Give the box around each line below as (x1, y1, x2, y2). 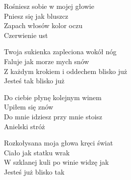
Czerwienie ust (4, 30, 48, 40)
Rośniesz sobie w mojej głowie (4, 1, 94, 11)
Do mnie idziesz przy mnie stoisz (4, 111, 103, 121)
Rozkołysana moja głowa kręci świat (4, 138, 113, 148)
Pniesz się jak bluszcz (4, 10, 69, 21)
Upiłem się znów (4, 102, 53, 112)
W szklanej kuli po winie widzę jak (4, 157, 109, 167)
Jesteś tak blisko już (4, 75, 65, 86)
